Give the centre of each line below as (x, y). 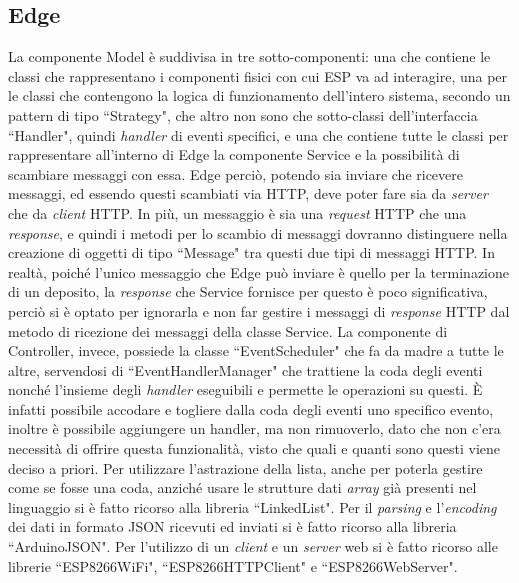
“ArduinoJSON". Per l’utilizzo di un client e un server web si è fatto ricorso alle (253, 546)
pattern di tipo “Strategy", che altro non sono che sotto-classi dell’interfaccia (243, 114)
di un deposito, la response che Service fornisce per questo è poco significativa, (248, 291)
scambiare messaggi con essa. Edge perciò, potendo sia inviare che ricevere (235, 173)
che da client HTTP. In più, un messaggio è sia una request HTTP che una (237, 212)
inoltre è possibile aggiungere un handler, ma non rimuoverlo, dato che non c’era (254, 428)
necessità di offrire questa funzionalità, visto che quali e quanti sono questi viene (254, 448)
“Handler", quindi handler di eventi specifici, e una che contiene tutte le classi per (258, 134)
